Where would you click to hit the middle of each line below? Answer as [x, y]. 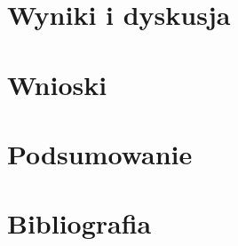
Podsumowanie [100, 153]
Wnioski [57, 84]
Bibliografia [79, 223]
